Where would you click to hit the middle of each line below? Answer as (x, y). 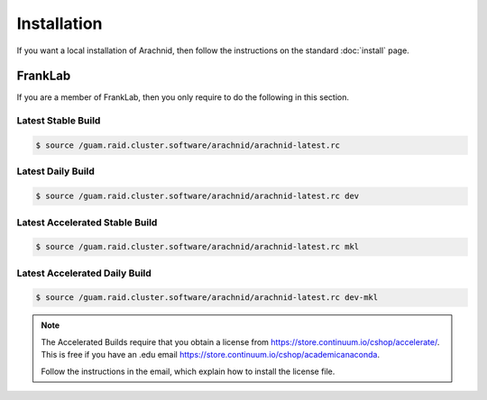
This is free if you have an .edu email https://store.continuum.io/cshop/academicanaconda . (211, 355)
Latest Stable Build (59, 121)
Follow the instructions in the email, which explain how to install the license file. (188, 371)
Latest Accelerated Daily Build (84, 273)
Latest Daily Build (55, 171)
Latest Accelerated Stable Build (87, 223)
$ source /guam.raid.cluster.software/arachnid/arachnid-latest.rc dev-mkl (207, 298)
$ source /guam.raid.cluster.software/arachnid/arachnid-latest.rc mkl (198, 247)
